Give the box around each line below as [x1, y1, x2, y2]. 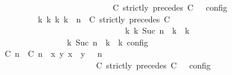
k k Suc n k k [125, 24, 190, 37]
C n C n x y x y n [4, 47, 103, 60]
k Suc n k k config [66, 35, 148, 48]
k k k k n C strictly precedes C [37, 12, 170, 25]
